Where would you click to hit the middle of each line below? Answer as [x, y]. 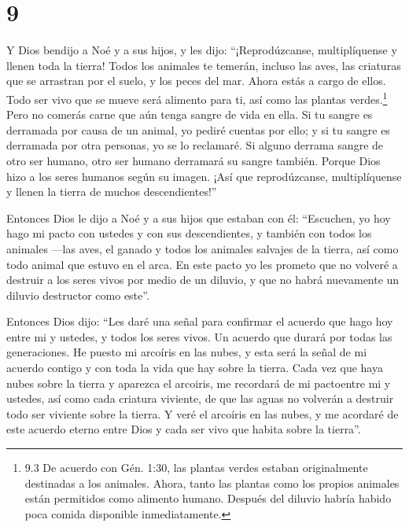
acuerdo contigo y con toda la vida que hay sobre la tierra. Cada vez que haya [195, 368]
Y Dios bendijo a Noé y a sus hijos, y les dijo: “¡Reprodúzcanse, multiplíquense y [202, 50]
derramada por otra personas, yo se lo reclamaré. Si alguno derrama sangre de [195, 145]
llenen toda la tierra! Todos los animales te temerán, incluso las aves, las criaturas [204, 65]
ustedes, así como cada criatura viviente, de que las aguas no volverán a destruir [200, 398]
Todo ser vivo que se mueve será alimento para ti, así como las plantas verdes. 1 [197, 98]
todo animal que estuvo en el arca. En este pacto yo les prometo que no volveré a [202, 264]
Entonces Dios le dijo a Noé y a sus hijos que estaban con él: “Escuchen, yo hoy [199, 217]
